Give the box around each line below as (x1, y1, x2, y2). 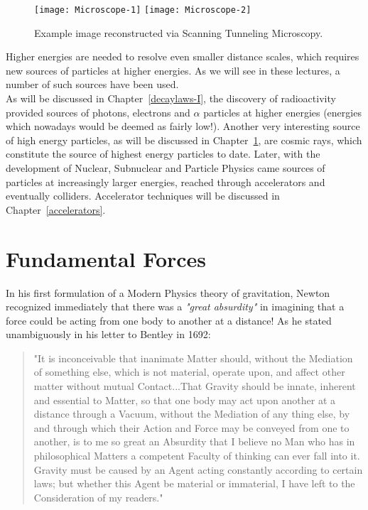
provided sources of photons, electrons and (6, 104, 190, 119)
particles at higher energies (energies (203, 104, 362, 119)
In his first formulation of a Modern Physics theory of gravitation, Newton (6, 285, 330, 300)
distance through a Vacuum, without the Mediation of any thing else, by (33, 406, 350, 421)
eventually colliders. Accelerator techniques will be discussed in (6, 188, 280, 203)
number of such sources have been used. (6, 77, 179, 92)
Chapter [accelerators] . (6, 202, 106, 217)
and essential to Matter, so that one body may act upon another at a (33, 392, 335, 407)
